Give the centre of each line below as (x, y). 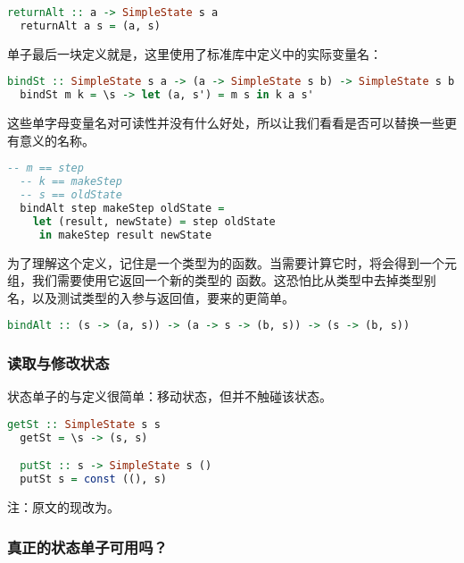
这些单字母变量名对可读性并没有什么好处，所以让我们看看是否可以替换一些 (226, 123)
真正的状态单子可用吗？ (87, 546)
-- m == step (46, 168)
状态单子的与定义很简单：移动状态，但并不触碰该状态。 (170, 396)
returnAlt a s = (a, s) (90, 25)
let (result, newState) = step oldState (154, 221)
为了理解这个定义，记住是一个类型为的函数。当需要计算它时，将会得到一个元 (232, 262)
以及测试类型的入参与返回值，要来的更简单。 (163, 297)
